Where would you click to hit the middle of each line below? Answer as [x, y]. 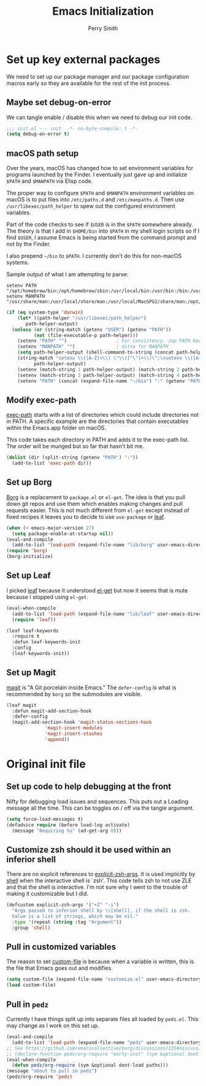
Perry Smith [103, 28]
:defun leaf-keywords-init [46, 642]
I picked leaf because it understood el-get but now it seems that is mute [97, 590]
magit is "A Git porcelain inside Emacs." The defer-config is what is [91, 687]
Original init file [46, 764]
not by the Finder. [29, 244]
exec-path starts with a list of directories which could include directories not [103, 415]
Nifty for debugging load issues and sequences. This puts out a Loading [97, 801]
